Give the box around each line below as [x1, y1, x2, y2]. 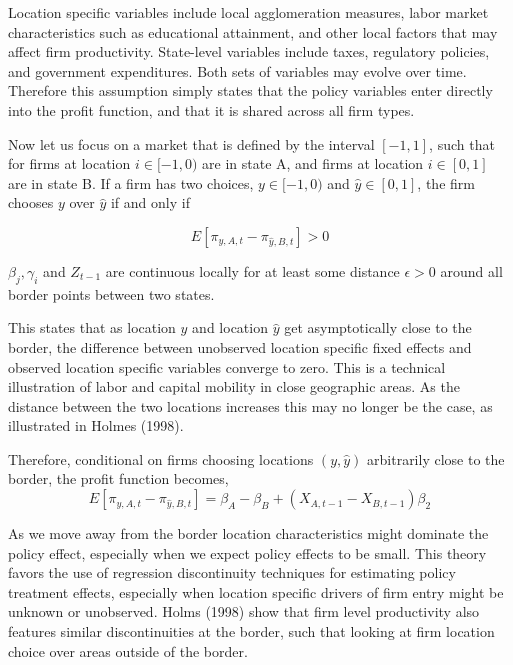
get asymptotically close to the [284, 317, 472, 338]
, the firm [417, 172, 475, 193]
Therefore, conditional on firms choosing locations [8, 448, 314, 469]
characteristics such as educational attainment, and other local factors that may [8, 21, 498, 42]
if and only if [110, 192, 190, 213]
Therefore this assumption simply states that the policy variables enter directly [8, 80, 493, 101]
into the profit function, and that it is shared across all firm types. [8, 99, 415, 120]
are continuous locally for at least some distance [105, 260, 400, 281]
